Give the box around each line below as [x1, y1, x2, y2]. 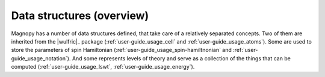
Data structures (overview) [11, 9, 149, 22]
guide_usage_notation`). [11, 54, 71, 62]
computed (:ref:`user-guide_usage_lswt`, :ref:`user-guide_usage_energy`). [11, 63, 195, 70]
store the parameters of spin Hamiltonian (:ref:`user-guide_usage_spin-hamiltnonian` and [11, 47, 232, 54]
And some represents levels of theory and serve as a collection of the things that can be [72, 54, 291, 62]
